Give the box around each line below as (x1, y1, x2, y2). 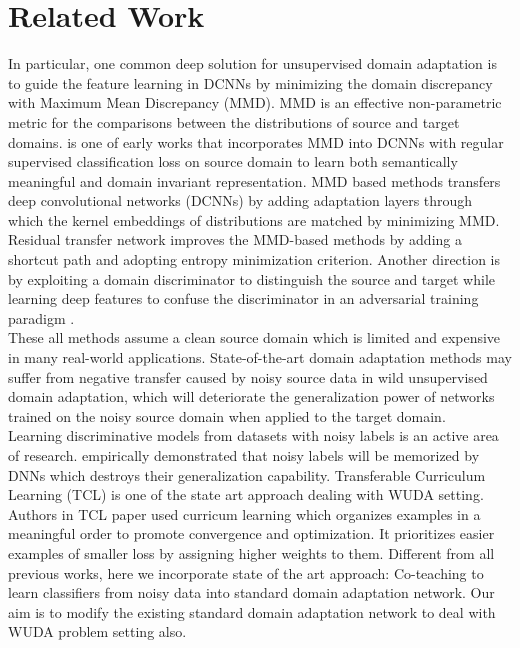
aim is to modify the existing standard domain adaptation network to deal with (8, 601, 496, 622)
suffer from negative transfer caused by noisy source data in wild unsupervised (8, 366, 488, 387)
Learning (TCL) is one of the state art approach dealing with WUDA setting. (8, 484, 484, 505)
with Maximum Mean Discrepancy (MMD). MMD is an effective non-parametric (8, 92, 502, 113)
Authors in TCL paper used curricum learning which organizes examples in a (8, 503, 481, 524)
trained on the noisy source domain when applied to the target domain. (8, 405, 446, 426)
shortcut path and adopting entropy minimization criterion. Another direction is (8, 249, 501, 270)
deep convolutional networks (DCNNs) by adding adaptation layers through (8, 190, 473, 211)
